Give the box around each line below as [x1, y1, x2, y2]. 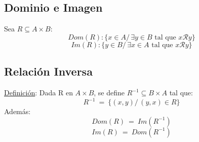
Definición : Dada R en [4, 87, 73, 97]
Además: [4, 106, 31, 117]
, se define [94, 87, 125, 97]
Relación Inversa [4, 63, 93, 79]
